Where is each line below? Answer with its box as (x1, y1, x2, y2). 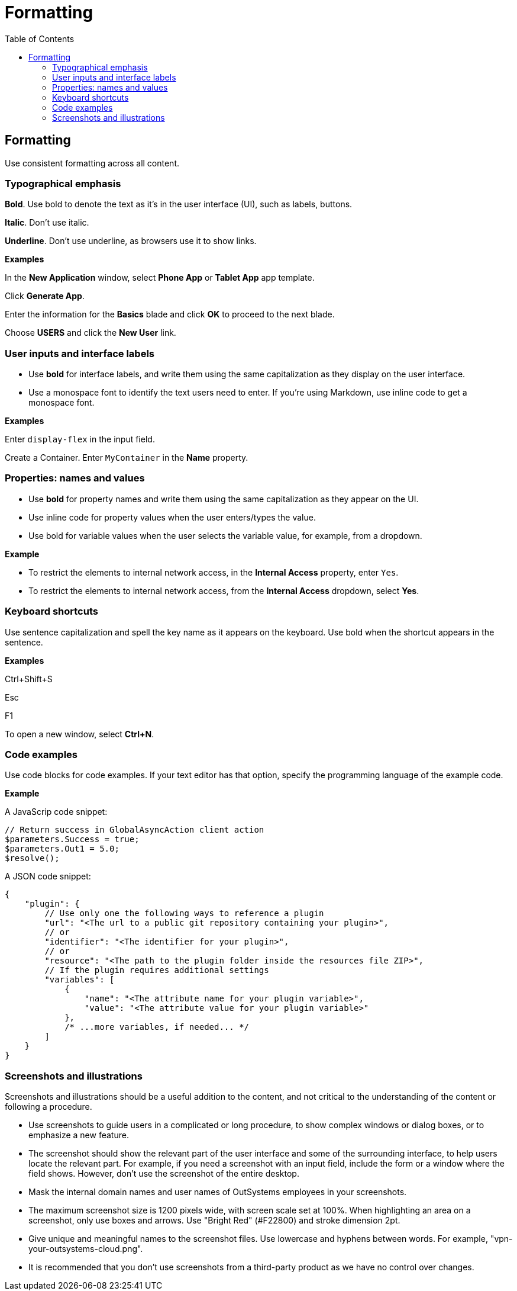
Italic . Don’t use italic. (5, 217, 89, 228)
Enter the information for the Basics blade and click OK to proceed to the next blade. (5, 309, 335, 320)
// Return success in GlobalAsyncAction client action (5, 825, 264, 835)
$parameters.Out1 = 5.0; (5, 844, 119, 854)
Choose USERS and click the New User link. (5, 327, 176, 338)
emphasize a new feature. (28, 1130, 129, 1141)
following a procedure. (5, 1101, 92, 1112)
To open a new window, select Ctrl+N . (5, 728, 154, 739)
